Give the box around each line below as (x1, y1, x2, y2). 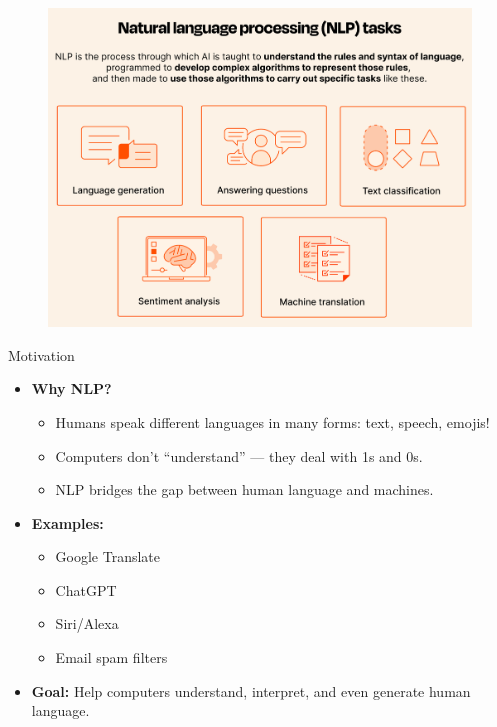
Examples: (31, 512, 104, 533)
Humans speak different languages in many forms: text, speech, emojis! (55, 411, 490, 432)
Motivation (8, 344, 75, 365)
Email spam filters (55, 647, 168, 668)
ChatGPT (55, 579, 117, 600)
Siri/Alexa (55, 613, 119, 634)
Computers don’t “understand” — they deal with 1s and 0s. (55, 445, 423, 466)
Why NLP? (31, 378, 112, 399)
